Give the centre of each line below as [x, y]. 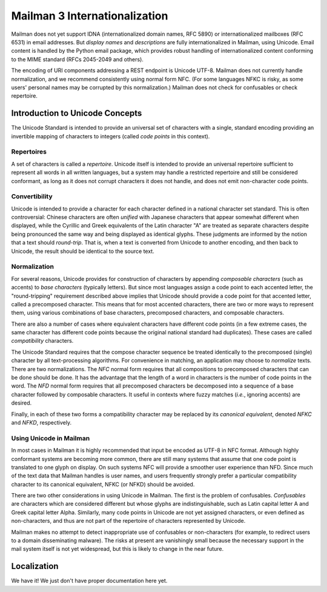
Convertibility [32, 197]
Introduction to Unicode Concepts [77, 113]
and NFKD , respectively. [41, 422]
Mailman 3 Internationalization [90, 16]
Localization [35, 566]
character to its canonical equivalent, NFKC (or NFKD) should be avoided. [103, 484]
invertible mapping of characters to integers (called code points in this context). [111, 136]
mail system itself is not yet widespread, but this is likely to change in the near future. [117, 549]
